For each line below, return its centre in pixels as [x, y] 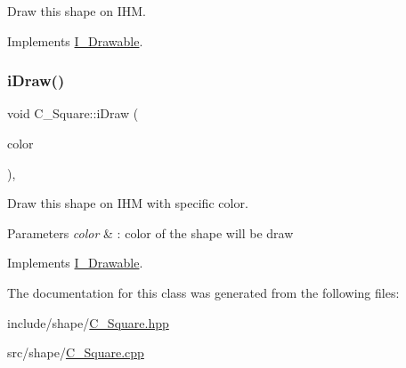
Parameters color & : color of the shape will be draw [150, 232]
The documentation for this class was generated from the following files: [203, 292]
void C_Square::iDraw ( [73, 113]
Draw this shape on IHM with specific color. [128, 203]
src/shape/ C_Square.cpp [76, 352]
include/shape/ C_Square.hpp [88, 322]
